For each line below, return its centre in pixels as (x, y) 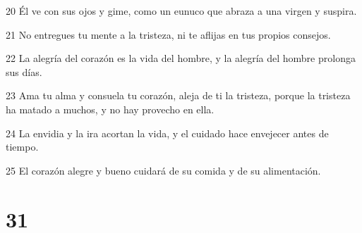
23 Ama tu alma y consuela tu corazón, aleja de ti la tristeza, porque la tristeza (178, 95)
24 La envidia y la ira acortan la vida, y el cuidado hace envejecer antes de (167, 133)
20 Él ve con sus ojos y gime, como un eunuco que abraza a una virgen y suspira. (181, 11)
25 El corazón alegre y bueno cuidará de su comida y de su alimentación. (163, 170)
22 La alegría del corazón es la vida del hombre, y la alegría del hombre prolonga (181, 58)
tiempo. (22, 147)
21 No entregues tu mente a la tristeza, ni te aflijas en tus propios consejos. (168, 34)
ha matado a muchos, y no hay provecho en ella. (110, 109)
